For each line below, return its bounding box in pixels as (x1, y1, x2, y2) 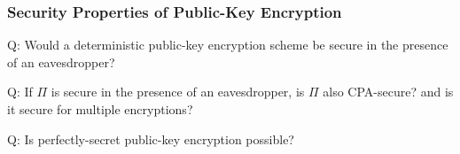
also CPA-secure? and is (323, 82, 454, 101)
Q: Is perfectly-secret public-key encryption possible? (7, 129, 294, 148)
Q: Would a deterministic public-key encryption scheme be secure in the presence (7, 35, 448, 54)
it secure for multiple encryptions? (7, 100, 193, 118)
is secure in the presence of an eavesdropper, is (51, 82, 305, 101)
